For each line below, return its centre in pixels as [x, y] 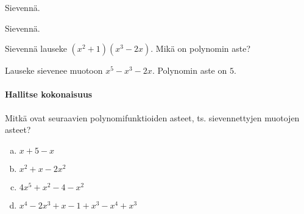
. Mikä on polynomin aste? [201, 48]
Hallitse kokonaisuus [49, 94]
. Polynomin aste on [189, 70]
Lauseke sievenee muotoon [54, 70]
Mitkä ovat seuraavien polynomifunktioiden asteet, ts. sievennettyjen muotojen [152, 117]
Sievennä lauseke [36, 48]
